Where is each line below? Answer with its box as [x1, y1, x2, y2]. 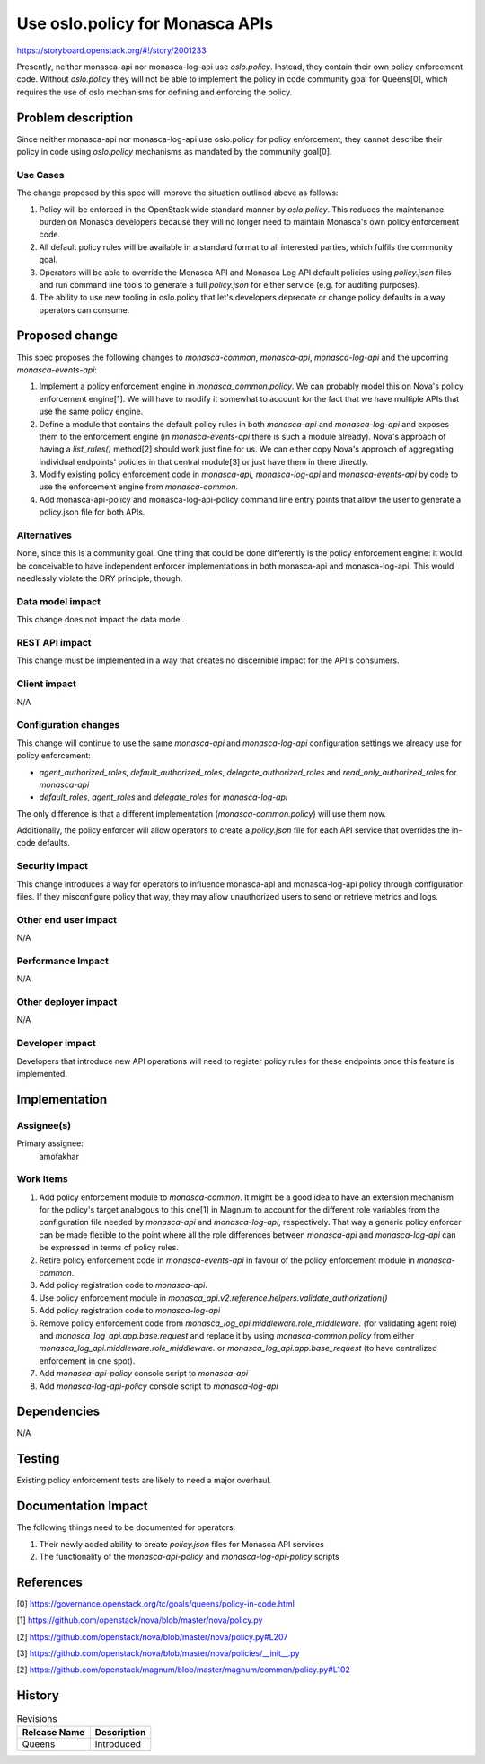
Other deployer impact [16, 996, 118, 1008]
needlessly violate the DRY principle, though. [16, 573, 183, 584]
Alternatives [16, 529, 72, 542]
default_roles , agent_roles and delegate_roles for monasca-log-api [39, 792, 288, 802]
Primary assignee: [16, 1138, 84, 1149]
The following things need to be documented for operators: [16, 1522, 236, 1533]
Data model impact [16, 595, 101, 607]
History [16, 1688, 60, 1704]
